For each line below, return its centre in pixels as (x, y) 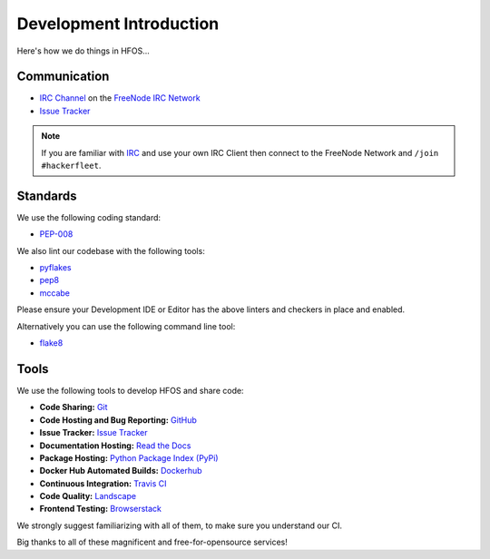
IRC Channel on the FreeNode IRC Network (120, 98)
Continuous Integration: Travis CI (103, 483)
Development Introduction (118, 24)
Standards (47, 196)
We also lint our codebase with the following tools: (111, 250)
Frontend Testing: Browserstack (101, 509)
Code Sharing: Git (73, 407)
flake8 (51, 343)
